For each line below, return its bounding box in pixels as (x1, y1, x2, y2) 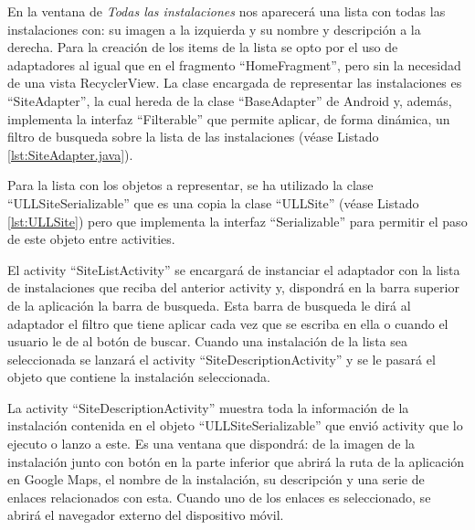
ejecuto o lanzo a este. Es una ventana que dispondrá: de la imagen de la (7, 434, 416, 453)
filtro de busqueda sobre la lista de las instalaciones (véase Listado (7, 127, 379, 146)
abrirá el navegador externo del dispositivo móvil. (7, 505, 284, 525)
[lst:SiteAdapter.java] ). (7, 144, 133, 164)
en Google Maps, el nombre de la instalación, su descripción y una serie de (7, 470, 425, 489)
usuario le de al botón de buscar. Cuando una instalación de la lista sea (7, 332, 407, 351)
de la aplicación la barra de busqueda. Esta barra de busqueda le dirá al (7, 295, 411, 314)
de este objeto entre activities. (7, 229, 175, 249)
